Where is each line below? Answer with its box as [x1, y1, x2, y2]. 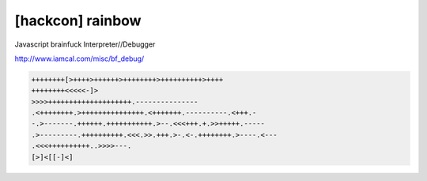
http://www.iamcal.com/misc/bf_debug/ [14, 54, 145, 63]
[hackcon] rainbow [14, 12, 142, 29]
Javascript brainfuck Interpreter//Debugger [14, 40, 156, 49]
